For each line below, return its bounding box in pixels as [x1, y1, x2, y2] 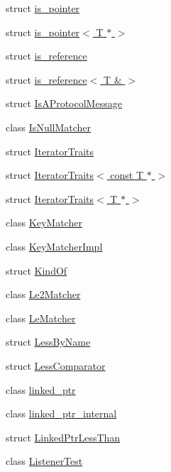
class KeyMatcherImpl [6, 238, 103, 253]
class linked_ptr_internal [6, 406, 117, 421]
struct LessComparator [6, 358, 106, 373]
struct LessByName [6, 334, 91, 349]
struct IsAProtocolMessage [6, 96, 122, 111]
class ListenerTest [6, 454, 83, 468]
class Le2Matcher [6, 287, 81, 302]
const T [110, 168, 144, 182]
